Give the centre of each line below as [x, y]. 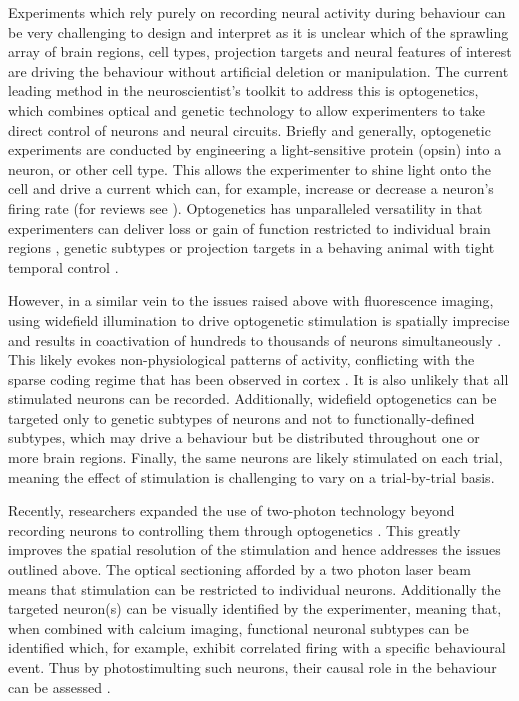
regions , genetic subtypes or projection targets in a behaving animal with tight [251, 247]
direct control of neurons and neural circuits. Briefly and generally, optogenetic [249, 129]
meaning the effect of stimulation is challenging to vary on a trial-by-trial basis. [251, 476]
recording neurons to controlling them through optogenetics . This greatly [234, 529]
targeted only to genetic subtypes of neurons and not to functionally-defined [241, 417]
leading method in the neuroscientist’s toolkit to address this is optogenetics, [243, 90]
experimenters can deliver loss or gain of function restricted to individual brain [249, 227]
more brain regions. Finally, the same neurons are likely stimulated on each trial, [255, 457]
